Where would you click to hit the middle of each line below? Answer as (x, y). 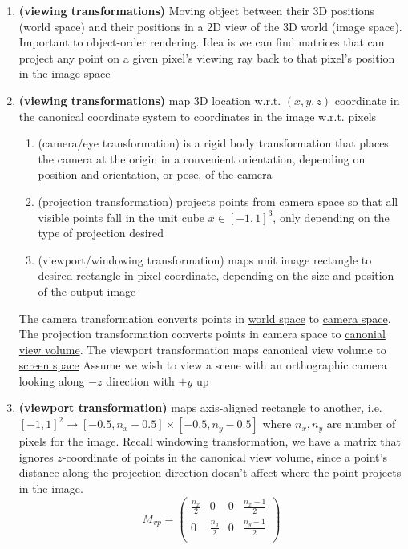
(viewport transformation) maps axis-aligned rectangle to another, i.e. (200, 408)
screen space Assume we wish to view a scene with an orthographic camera (203, 365)
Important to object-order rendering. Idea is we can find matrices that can (202, 42)
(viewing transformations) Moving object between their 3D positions (197, 10)
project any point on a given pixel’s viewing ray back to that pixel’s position (207, 57)
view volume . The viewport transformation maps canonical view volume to (202, 349)
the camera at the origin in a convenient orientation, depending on (202, 158)
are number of (361, 424)
